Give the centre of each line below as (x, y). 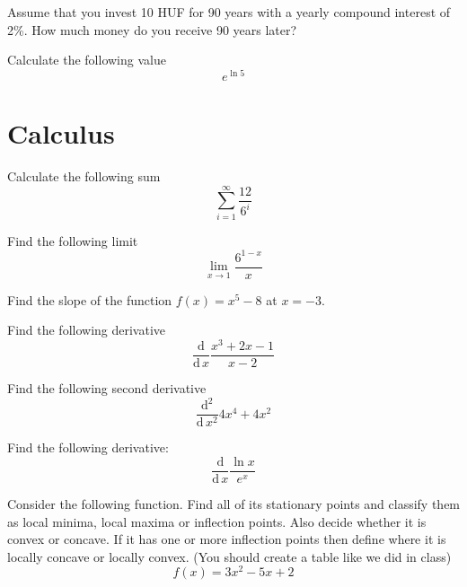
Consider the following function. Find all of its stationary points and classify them (234, 504)
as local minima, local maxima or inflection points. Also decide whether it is (217, 521)
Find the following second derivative (107, 388)
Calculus (61, 133)
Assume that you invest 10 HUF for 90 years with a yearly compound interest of (229, 12)
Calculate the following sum (84, 175)
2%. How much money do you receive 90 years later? (152, 29)
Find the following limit (73, 240)
